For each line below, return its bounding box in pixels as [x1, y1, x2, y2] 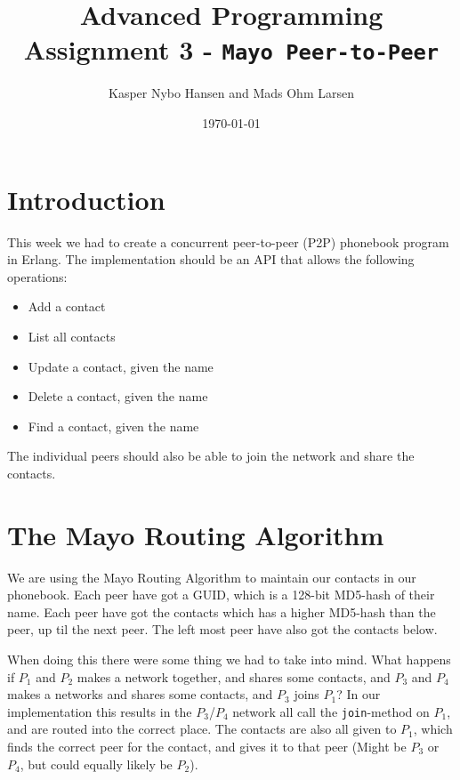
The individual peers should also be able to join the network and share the [7, 446, 415, 465]
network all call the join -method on [232, 702, 430, 720]
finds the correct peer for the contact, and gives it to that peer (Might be [7, 737, 407, 756]
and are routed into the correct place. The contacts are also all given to [7, 720, 397, 738]
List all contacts [28, 326, 116, 345]
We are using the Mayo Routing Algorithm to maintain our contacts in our [7, 567, 416, 586]
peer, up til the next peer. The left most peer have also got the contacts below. [7, 620, 438, 639]
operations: [7, 267, 68, 285]
